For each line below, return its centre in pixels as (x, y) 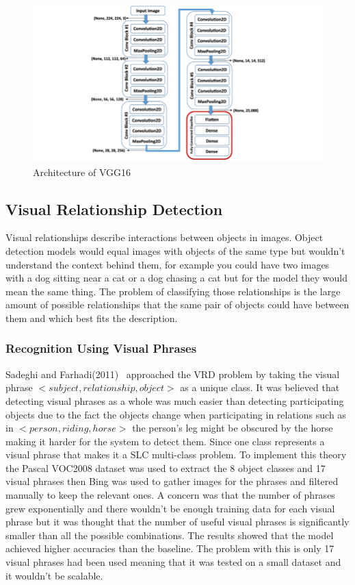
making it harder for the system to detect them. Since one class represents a (165, 441)
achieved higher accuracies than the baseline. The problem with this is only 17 (170, 548)
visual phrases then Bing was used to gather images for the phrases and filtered (172, 481)
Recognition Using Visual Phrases (101, 348)
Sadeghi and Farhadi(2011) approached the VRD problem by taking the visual (173, 374)
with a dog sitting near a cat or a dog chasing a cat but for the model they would (176, 278)
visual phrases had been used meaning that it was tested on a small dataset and (173, 562)
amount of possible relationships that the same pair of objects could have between (177, 304)
